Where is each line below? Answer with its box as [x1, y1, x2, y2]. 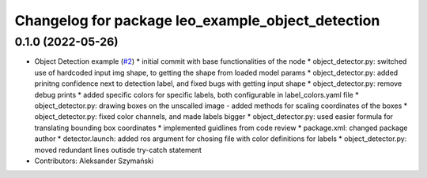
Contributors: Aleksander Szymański [34, 156, 154, 165]
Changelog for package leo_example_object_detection [14, 12, 380, 29]
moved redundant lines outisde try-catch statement [34, 145, 202, 154]
